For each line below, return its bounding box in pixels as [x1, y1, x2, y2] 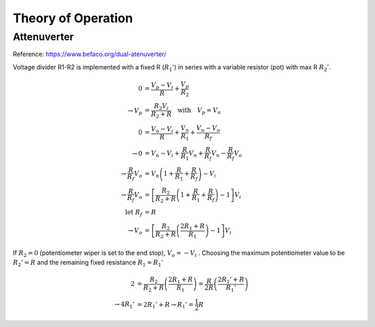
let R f [125, 208, 142, 218]
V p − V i [151, 81, 174, 90]
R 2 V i [153, 102, 169, 112]
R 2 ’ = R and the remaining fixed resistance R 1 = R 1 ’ [12, 258, 163, 268]
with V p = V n [177, 106, 222, 116]
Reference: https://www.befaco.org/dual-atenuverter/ [12, 50, 167, 58]
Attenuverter [12, 31, 74, 43]
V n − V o [196, 124, 221, 133]
